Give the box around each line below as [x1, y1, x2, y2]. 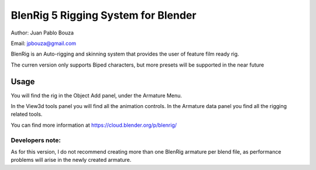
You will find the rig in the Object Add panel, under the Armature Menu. [11, 92, 183, 99]
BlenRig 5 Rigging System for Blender [11, 9, 197, 22]
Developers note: [11, 136, 61, 144]
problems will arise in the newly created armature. [11, 157, 132, 164]
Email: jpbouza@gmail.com [11, 40, 76, 47]
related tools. [11, 111, 43, 118]
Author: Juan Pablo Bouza [11, 29, 74, 36]
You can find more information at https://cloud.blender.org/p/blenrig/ [11, 122, 177, 129]
